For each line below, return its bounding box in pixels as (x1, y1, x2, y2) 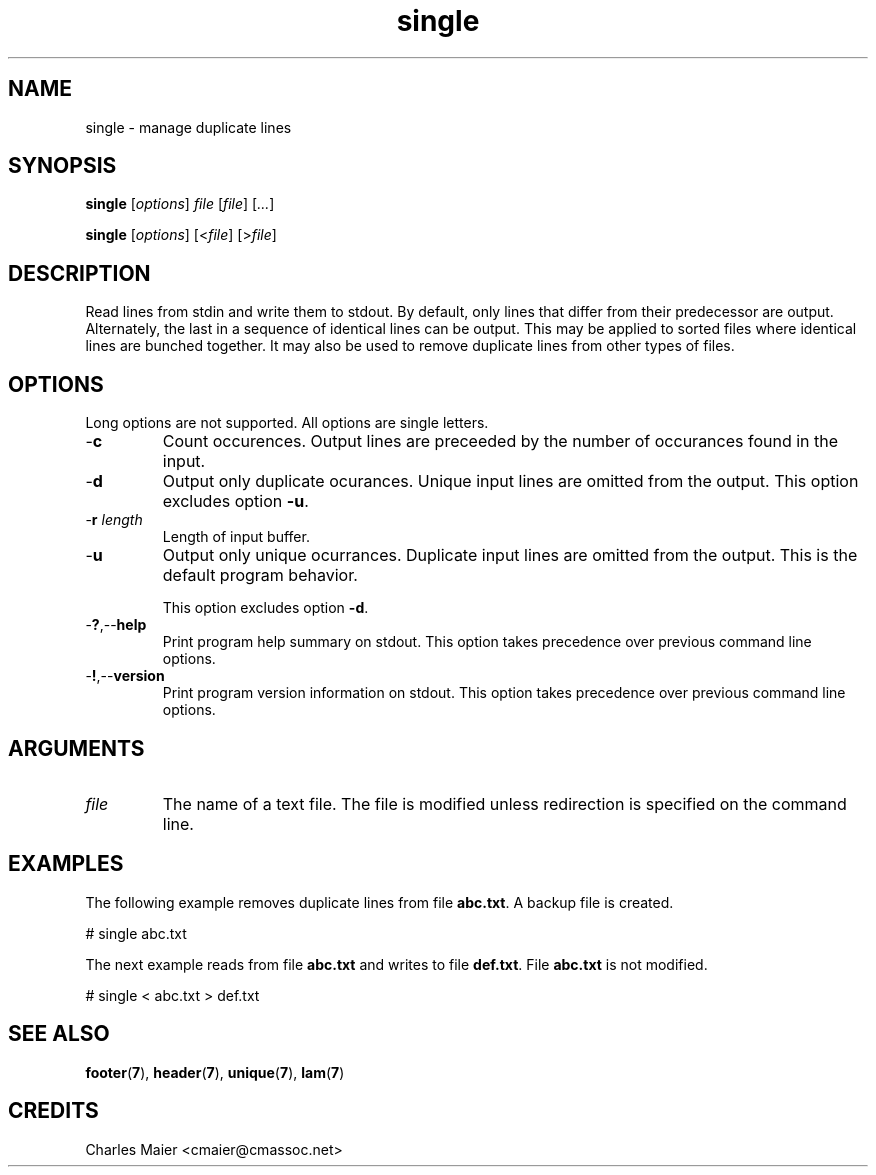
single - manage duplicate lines (85, 118, 292, 136)
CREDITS (8, 1098, 99, 1124)
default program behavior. (162, 565, 358, 586)
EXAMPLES (8, 851, 124, 877)
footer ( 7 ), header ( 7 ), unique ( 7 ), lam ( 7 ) (85, 1063, 345, 1081)
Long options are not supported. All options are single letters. (85, 414, 489, 432)
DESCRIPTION (8, 260, 151, 286)
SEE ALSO (8, 1021, 110, 1047)
